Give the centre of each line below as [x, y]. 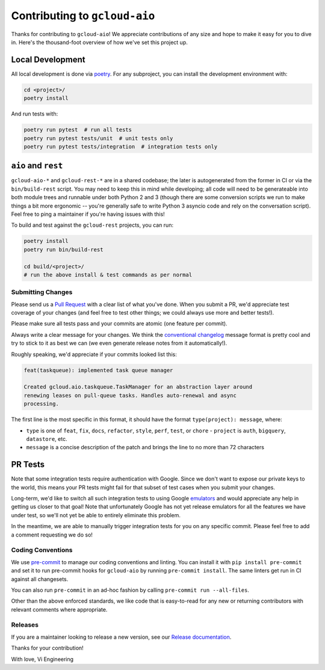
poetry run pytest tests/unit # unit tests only [98, 138]
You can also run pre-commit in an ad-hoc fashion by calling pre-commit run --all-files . [130, 590]
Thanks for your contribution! [47, 648]
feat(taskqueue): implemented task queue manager [98, 370]
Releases [25, 625]
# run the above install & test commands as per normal [108, 275]
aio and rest [37, 166]
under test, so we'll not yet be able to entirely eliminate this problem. [96, 515]
